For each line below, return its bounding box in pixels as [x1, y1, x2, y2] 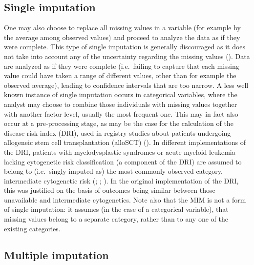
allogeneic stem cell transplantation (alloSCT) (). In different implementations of [4, 137, 246, 147]
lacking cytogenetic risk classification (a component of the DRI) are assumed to [4, 156, 242, 166]
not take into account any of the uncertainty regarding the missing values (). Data [4, 51, 250, 61]
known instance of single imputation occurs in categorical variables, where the [4, 89, 237, 100]
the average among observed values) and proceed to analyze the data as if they [4, 32, 240, 42]
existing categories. [4, 223, 61, 233]
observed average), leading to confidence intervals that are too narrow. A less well [4, 80, 249, 90]
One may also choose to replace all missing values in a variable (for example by [4, 22, 241, 33]
